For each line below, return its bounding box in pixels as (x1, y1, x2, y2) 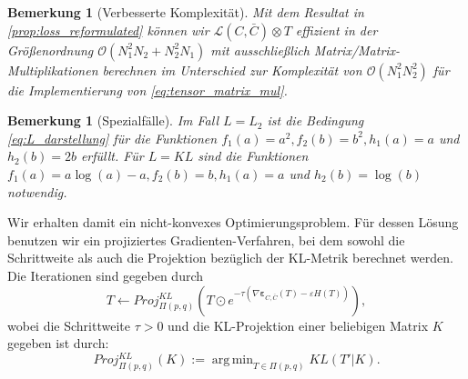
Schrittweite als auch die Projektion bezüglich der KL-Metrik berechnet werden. (7, 248, 453, 267)
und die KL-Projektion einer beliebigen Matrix (168, 315, 429, 334)
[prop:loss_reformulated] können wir (7, 20, 209, 39)
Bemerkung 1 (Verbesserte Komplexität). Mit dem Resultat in (7, 3, 364, 21)
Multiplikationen (7, 60, 98, 79)
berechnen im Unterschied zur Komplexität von (102, 60, 362, 79)
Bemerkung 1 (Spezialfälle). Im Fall (7, 111, 219, 130)
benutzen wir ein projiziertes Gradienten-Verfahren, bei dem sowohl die (7, 230, 405, 249)
